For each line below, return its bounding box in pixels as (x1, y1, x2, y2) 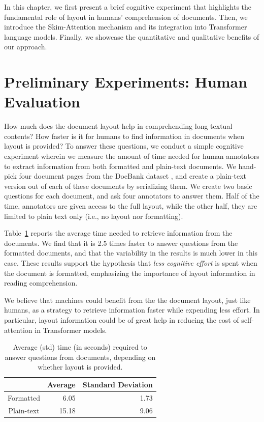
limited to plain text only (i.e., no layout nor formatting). (4, 210, 183, 221)
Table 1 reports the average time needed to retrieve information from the (4, 228, 233, 238)
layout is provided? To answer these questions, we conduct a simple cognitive (4, 140, 244, 151)
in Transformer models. (35, 324, 107, 335)
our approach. (4, 41, 47, 52)
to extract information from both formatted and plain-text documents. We (4, 160, 236, 171)
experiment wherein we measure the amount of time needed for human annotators (4, 151, 259, 161)
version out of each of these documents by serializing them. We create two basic (4, 180, 252, 191)
